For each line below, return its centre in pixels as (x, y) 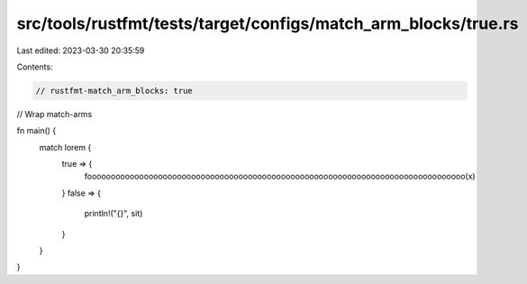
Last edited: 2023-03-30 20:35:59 (81, 50)
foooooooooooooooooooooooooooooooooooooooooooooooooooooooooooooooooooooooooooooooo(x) (280, 177)
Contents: (35, 67)
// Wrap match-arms (55, 114)
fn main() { (36, 131)
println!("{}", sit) (114, 214)
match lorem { (65, 147)
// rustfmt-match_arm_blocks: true (114, 91)
